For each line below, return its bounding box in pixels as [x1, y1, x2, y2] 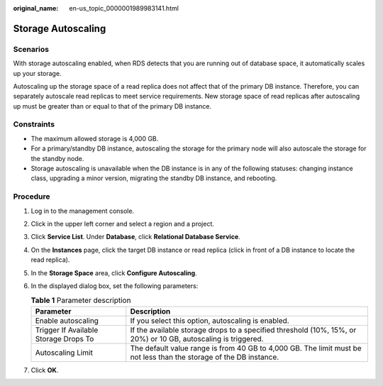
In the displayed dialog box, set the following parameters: [30, 281, 199, 290]
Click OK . [30, 365, 59, 374]
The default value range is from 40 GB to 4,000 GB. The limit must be [130, 343, 362, 353]
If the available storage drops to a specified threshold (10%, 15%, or [130, 325, 357, 335]
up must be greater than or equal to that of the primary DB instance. [13, 101, 212, 110]
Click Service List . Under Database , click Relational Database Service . [30, 233, 240, 241]
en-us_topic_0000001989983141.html [69, 4, 179, 12]
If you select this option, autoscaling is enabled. [130, 316, 290, 326]
